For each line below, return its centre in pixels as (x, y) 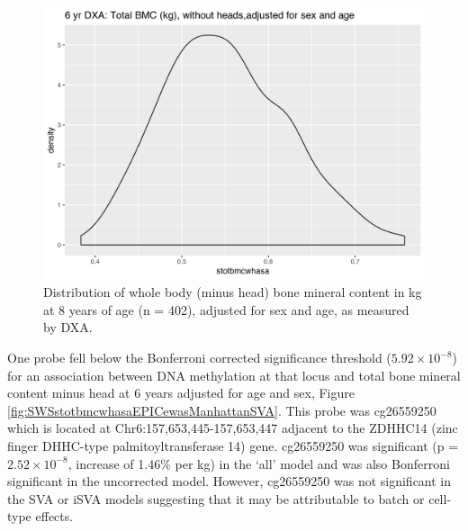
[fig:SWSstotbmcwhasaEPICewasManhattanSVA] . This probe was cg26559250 (222, 410)
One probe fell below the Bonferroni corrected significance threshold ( (199, 358)
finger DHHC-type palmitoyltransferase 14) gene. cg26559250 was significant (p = (233, 446)
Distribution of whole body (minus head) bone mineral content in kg (233, 292)
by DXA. (68, 327)
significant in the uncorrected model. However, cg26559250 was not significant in (229, 481)
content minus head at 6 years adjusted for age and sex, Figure (181, 393)
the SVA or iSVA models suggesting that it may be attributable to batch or (216, 498)
